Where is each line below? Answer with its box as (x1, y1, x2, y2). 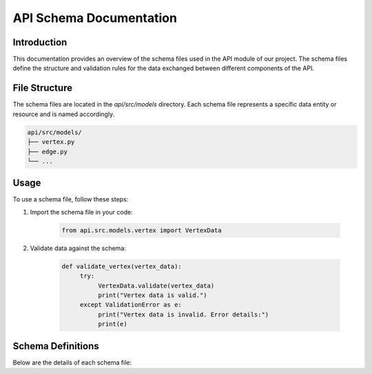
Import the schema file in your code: (30, 208, 134, 216)
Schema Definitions (12, 340, 99, 352)
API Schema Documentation (12, 10, 177, 25)
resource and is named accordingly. (12, 110, 115, 118)
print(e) (97, 320, 127, 328)
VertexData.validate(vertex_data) (97, 282, 215, 289)
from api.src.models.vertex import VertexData (61, 226, 222, 234)
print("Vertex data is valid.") (97, 291, 207, 299)
